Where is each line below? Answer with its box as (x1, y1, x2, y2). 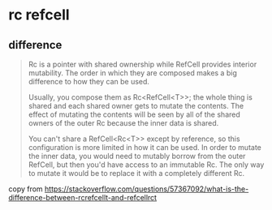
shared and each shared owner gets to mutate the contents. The (28, 101, 244, 110)
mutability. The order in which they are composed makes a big (28, 68, 237, 78)
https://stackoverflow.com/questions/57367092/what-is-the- (44, 184, 249, 194)
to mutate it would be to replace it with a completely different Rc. (28, 169, 245, 178)
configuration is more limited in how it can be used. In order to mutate (28, 143, 262, 152)
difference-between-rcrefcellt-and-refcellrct (8, 193, 157, 202)
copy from (8, 184, 43, 194)
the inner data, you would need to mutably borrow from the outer (28, 152, 246, 161)
